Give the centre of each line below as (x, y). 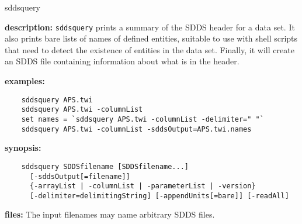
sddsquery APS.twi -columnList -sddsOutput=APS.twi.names (136, 129)
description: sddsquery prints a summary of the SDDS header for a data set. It (150, 27)
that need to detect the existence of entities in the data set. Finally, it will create (150, 49)
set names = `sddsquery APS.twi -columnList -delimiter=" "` (143, 119)
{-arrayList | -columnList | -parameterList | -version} (143, 186)
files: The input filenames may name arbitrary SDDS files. (110, 214)
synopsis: (23, 148)
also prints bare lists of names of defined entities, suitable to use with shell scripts (151, 38)
